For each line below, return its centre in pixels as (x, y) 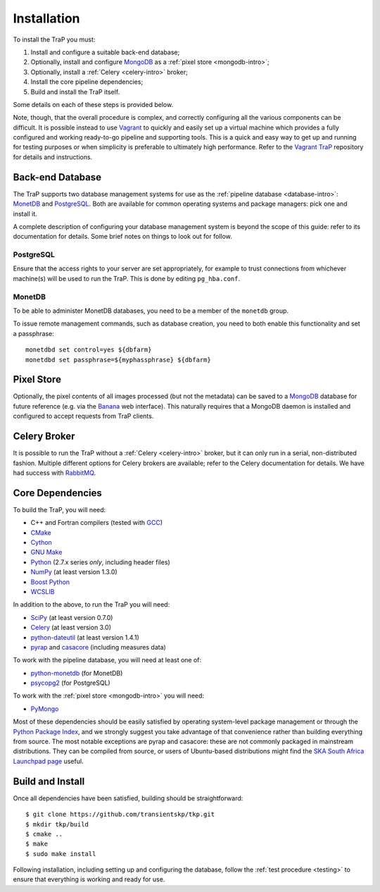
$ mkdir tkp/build (57, 824)
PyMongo (45, 709)
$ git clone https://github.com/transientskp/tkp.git (120, 814)
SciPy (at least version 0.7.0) (72, 617)
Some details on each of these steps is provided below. (93, 104)
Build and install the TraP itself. (75, 92)
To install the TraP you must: (54, 39)
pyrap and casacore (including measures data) (99, 647)
